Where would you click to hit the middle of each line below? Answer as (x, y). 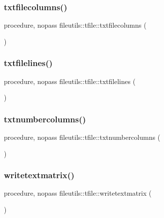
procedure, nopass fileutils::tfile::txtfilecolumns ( (75, 25)
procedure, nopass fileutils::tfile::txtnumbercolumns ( (82, 137)
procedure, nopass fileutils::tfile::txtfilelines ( (70, 81)
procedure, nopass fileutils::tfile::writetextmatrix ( (78, 193)
